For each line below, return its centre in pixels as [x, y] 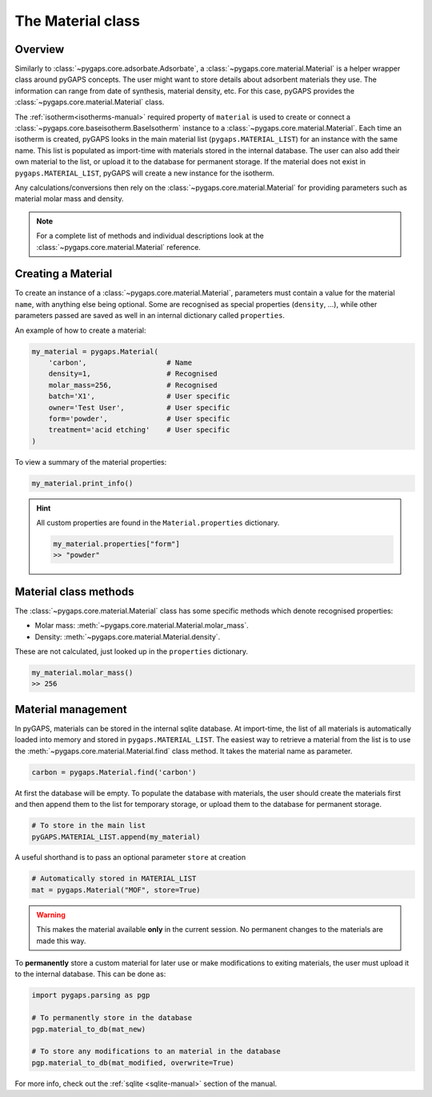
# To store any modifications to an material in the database [156, 1051]
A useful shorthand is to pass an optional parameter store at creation [130, 857]
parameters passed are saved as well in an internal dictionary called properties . [150, 316]
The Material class [77, 21]
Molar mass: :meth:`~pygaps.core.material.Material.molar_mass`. [142, 626]
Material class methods [75, 592]
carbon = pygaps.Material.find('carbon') [114, 772]
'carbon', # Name [120, 362]
